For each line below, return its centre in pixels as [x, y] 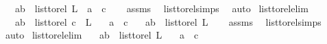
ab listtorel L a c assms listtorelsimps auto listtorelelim [161, 8]
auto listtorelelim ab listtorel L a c [102, 35]
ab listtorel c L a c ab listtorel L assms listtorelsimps [168, 21]
